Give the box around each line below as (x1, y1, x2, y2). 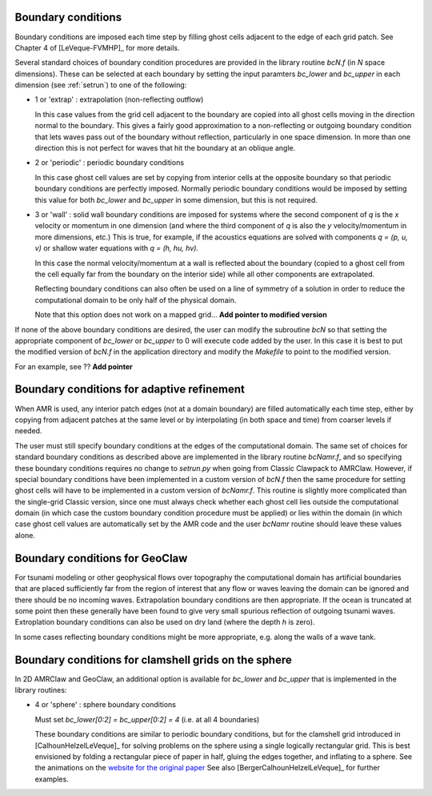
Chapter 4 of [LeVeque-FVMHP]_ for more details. (14, 42, 180, 52)
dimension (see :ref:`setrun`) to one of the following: (14, 80, 187, 90)
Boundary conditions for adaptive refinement (14, 383, 246, 396)
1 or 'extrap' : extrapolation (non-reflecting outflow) (34, 94, 204, 104)
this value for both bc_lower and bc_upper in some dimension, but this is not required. (34, 195, 318, 204)
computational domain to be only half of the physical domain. (34, 295, 237, 304)
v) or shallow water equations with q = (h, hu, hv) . (34, 243, 199, 253)
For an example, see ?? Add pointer (14, 361, 134, 372)
